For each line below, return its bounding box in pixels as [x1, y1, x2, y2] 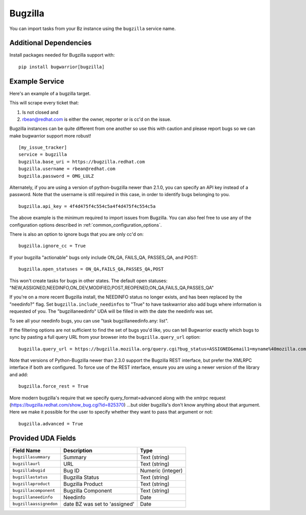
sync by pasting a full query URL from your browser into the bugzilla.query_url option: [9, 334, 201, 340]
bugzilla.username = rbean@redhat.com [18, 166, 116, 172]
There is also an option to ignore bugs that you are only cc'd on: [9, 231, 144, 237]
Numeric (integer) [140, 467, 183, 474]
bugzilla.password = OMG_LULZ [18, 173, 94, 179]
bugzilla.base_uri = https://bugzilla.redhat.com [18, 158, 145, 165]
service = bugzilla [18, 152, 67, 157]
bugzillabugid [12, 468, 45, 473]
